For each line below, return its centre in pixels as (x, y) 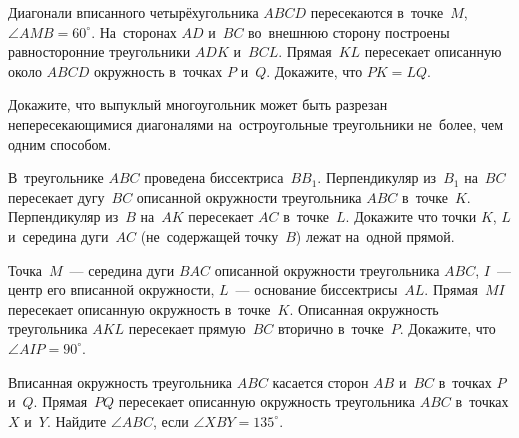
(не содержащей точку (209, 235)
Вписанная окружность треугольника (120, 381)
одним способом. (60, 143)
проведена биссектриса (214, 177)
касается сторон (320, 381)
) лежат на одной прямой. (375, 235)
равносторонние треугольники (99, 51)
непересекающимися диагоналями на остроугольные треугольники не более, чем (256, 123)
